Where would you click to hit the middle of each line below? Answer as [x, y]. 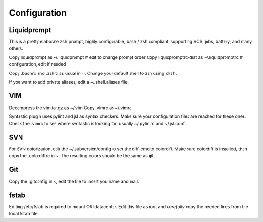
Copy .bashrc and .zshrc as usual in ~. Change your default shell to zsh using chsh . [93, 73]
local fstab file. [24, 214]
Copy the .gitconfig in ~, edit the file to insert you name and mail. [74, 181]
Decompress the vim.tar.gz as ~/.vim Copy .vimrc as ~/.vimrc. [71, 108]
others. [16, 48]
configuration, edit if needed [38, 64]
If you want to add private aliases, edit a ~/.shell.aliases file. [69, 82]
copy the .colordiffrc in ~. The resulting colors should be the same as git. [82, 156]
